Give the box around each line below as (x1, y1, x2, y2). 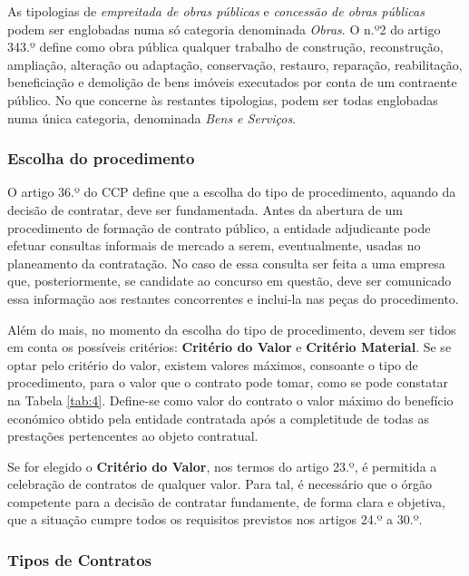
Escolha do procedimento (7, 147, 195, 170)
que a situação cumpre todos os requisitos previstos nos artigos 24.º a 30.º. (7, 510, 423, 529)
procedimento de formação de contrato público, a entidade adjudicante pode (7, 218, 431, 237)
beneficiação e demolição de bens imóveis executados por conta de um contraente (7, 73, 457, 92)
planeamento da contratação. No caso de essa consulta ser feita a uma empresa (7, 253, 445, 272)
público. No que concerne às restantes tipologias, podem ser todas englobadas (7, 90, 438, 109)
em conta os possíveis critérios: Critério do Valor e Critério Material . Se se (7, 337, 452, 356)
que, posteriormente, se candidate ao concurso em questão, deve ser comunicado (7, 271, 452, 290)
